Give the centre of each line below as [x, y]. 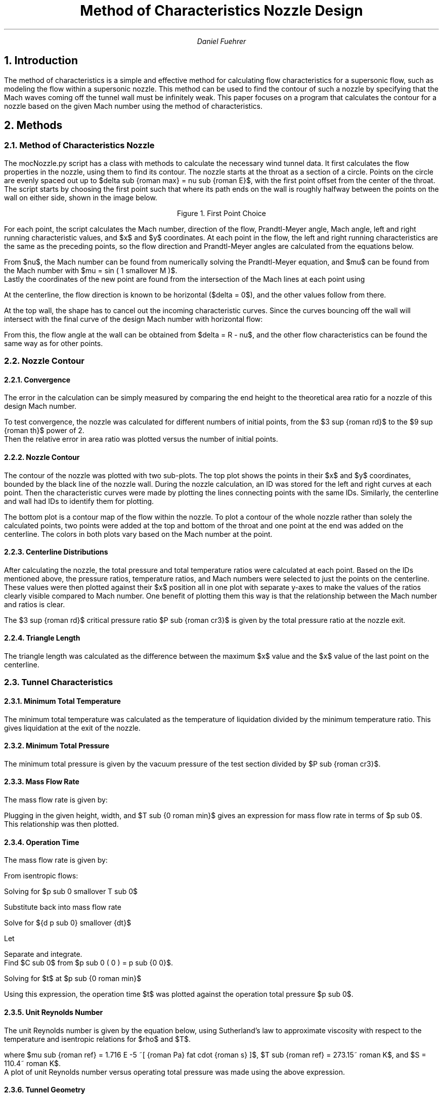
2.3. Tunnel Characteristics [59, 682]
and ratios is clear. [35, 604]
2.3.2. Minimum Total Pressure [57, 746]
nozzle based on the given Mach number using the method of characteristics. [133, 106]
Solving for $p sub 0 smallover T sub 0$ [71, 892]
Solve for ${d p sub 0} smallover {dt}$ [68, 923]
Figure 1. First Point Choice [221, 213]
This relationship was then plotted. [61, 824]
